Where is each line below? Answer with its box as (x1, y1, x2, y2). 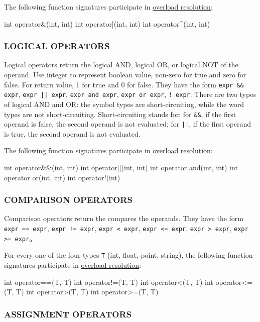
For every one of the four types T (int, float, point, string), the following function (4, 250, 253, 260)
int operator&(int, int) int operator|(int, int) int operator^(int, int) (4, 18, 210, 29)
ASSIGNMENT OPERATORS (4, 307, 132, 320)
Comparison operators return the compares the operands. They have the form (4, 213, 244, 224)
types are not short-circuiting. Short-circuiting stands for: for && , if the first (4, 109, 236, 119)
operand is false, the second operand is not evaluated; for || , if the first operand (4, 119, 251, 129)
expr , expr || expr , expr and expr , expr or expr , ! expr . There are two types (4, 89, 256, 99)
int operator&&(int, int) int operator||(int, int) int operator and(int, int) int (4, 162, 238, 172)
